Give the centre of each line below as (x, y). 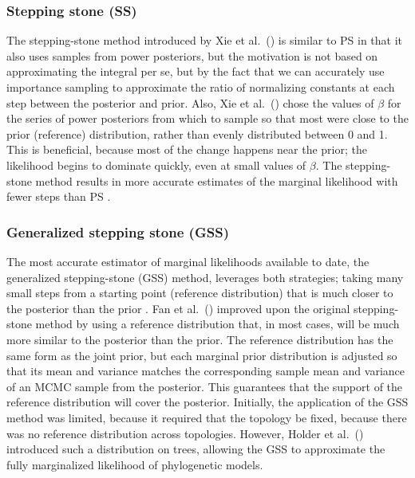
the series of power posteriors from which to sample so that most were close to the (207, 118)
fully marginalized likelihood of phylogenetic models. (135, 464)
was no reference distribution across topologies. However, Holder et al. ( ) (185, 433)
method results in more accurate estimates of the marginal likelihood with (217, 180)
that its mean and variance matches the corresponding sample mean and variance (206, 371)
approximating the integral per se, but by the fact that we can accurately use (196, 71)
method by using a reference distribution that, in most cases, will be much (217, 324)
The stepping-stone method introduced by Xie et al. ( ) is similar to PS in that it (205, 40)
